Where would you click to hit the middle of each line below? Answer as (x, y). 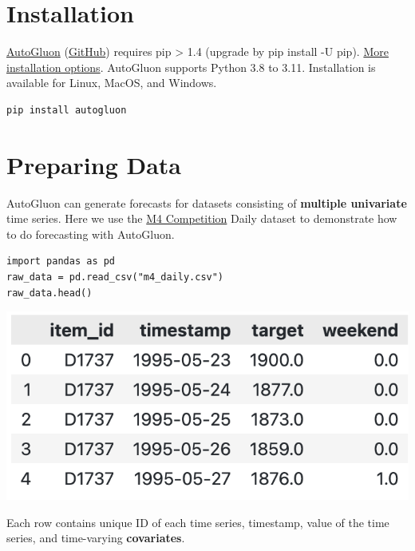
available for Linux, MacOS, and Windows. (112, 83)
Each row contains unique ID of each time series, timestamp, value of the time (198, 522)
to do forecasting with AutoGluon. (91, 234)
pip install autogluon (67, 110)
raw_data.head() (49, 293)
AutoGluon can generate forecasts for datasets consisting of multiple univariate (207, 202)
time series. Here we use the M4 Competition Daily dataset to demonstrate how (202, 218)
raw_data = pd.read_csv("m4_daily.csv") (115, 277)
